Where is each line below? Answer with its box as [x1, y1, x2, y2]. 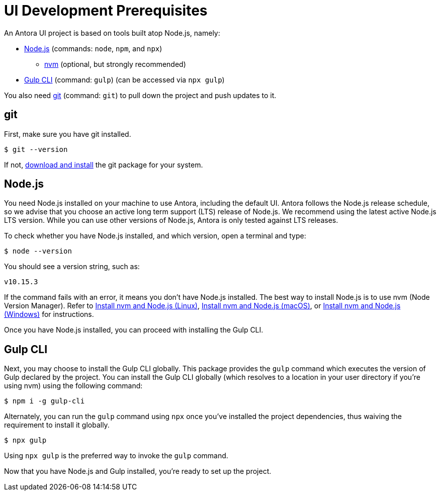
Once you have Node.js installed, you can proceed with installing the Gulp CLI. [4, 325, 263, 335]
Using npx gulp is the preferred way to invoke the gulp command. [4, 451, 228, 460]
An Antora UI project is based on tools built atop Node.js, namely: [4, 28, 220, 37]
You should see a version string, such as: [4, 262, 140, 271]
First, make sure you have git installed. [4, 129, 131, 138]
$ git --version [4, 145, 68, 153]
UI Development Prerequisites [4, 2, 208, 19]
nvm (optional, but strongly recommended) [44, 59, 186, 68]
